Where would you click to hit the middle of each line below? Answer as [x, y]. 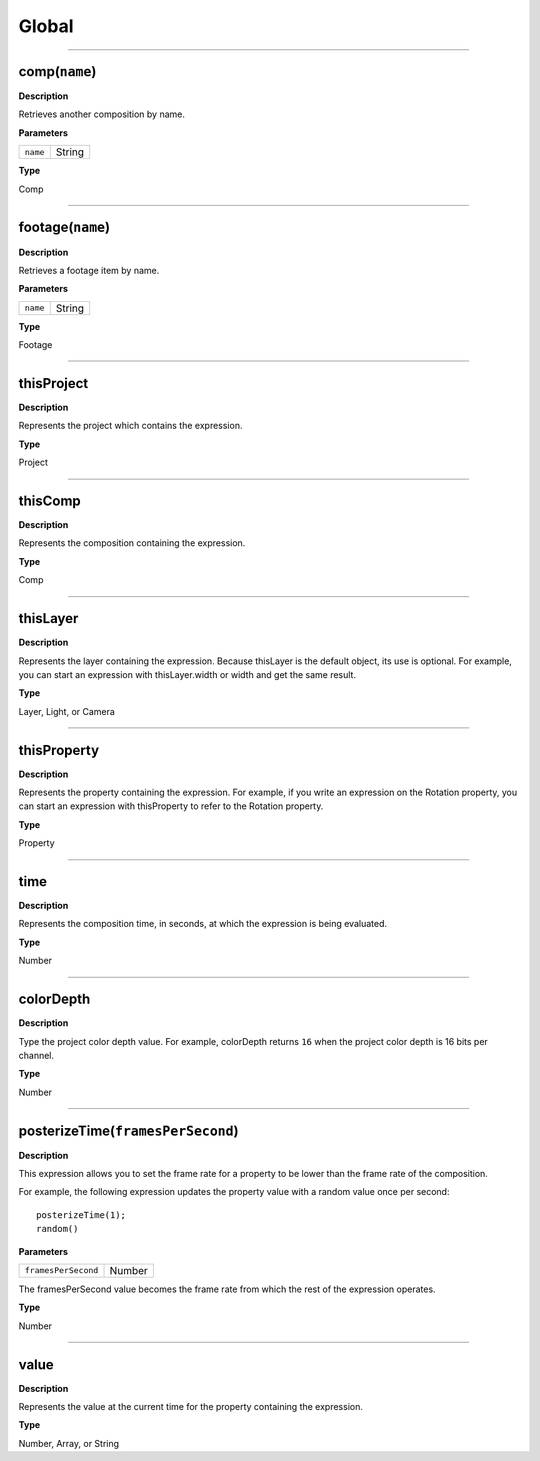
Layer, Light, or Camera [66, 711]
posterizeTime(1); [81, 1214]
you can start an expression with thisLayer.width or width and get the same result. [187, 674]
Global [46, 26]
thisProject [53, 383]
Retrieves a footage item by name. [89, 270]
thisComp [50, 500]
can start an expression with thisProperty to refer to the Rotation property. [171, 806]
